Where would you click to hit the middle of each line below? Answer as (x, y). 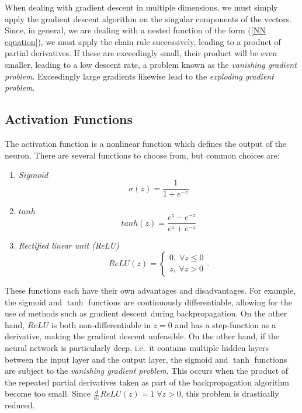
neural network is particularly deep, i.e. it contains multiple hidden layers (137, 347)
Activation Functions (69, 119)
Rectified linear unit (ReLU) (69, 245)
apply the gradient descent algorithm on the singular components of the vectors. (148, 18)
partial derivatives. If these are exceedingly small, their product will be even (141, 53)
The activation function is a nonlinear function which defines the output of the (146, 143)
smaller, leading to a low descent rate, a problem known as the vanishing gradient (151, 64)
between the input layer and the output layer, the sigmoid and (117, 359)
